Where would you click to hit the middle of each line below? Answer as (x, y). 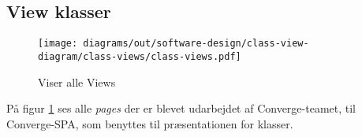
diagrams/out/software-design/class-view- (196, 44)
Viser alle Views (77, 81)
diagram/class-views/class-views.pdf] (140, 56)
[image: (58, 44)
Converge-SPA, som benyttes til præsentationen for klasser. (150, 123)
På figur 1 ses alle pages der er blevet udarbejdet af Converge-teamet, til (181, 108)
